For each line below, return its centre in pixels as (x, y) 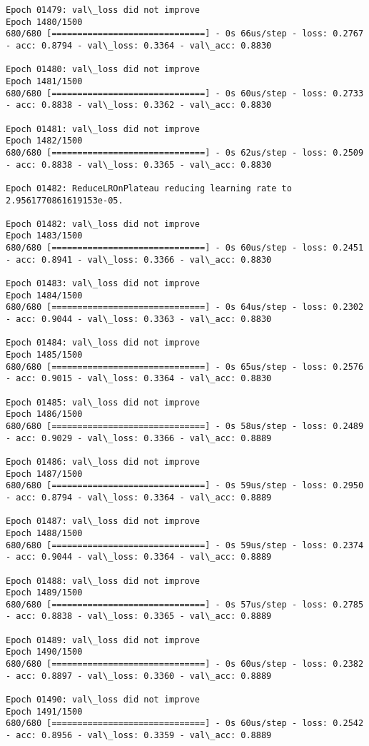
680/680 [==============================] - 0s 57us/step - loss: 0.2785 (185, 604)
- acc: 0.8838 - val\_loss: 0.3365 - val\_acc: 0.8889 (139, 616)
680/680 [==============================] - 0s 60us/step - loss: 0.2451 (185, 248)
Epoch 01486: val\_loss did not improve (103, 462)
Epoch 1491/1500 (44, 711)
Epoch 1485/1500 (44, 355)
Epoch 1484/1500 (44, 295)
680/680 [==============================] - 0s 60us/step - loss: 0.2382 (185, 664)
